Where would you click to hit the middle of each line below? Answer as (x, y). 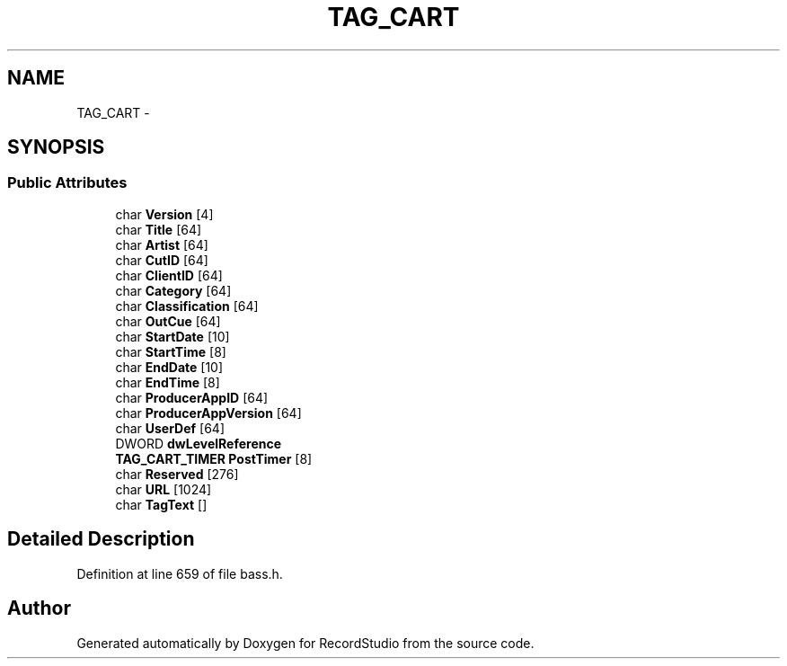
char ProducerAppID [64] (192, 397)
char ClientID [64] (169, 275)
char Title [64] (159, 229)
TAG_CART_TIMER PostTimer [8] (214, 458)
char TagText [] (161, 504)
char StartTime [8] (171, 351)
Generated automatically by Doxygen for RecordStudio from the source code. (305, 643)
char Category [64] (173, 290)
